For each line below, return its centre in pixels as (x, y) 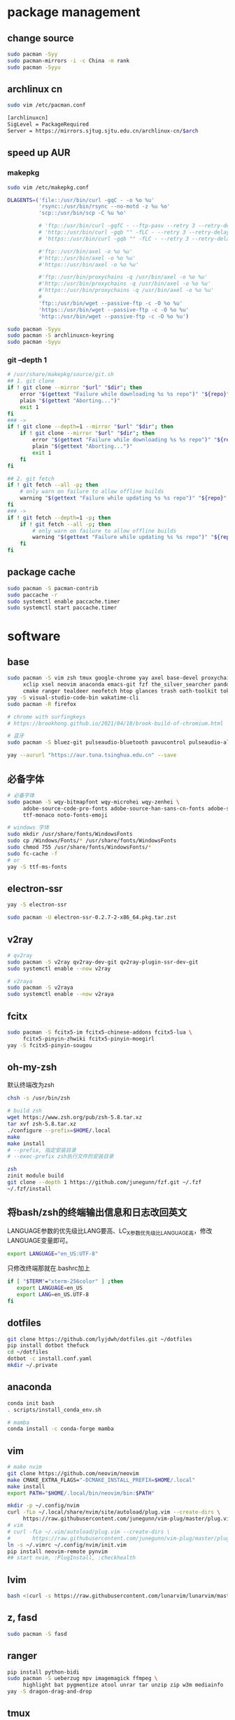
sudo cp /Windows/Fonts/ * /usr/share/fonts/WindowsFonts (92, 841)
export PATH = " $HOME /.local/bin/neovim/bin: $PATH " (81, 1493)
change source (41, 38)
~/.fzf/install (29, 1189)
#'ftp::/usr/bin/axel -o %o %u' (85, 251)
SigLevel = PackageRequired (48, 125)
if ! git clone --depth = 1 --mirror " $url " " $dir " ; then (90, 427)
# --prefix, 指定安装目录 (42, 1150)
